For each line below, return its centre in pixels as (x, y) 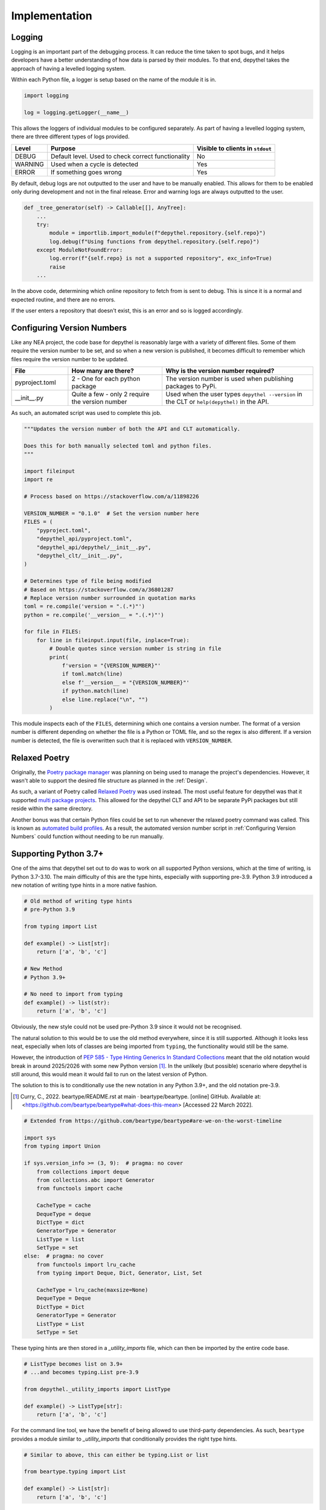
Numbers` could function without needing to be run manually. (88, 837)
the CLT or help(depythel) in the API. (217, 402)
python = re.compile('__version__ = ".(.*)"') (94, 615)
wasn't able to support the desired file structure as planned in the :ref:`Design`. (109, 781)
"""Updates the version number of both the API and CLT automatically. (132, 429)
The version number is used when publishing (230, 379)
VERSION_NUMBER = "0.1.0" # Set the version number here (111, 513)
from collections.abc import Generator (96, 1180)
